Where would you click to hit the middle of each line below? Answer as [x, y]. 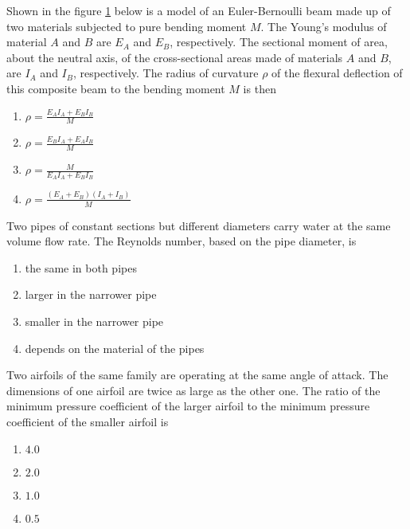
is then [260, 88]
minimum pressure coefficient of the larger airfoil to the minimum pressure [188, 406]
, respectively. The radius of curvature [166, 73]
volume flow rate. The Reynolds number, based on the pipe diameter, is [182, 241]
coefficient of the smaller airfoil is [88, 421]
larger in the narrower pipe [91, 294]
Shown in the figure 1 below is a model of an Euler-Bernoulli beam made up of [199, 10]
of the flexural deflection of [337, 73]
